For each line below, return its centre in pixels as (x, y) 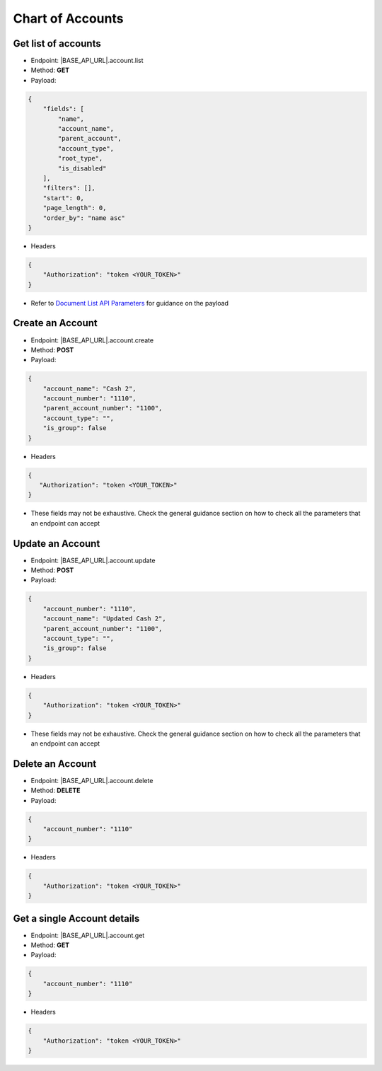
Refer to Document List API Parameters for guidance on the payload (130, 303)
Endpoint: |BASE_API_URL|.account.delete (92, 780)
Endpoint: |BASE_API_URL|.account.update (93, 560)
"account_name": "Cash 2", (90, 388)
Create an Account (56, 323)
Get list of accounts (57, 44)
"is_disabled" (82, 168)
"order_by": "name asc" (84, 218)
